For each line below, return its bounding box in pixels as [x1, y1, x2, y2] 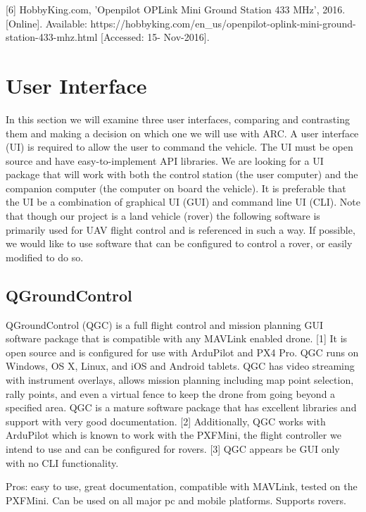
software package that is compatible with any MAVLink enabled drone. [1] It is [6, 331, 348, 346]
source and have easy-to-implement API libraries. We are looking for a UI [6, 153, 324, 168]
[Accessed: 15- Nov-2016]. [101, 30, 210, 44]
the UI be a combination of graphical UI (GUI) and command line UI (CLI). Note [6, 194, 360, 209]
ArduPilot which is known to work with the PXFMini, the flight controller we [6, 427, 341, 442]
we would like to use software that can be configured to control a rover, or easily [6, 236, 353, 251]
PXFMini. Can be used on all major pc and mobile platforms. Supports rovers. [6, 492, 346, 507]
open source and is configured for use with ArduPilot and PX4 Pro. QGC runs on [6, 344, 359, 359]
